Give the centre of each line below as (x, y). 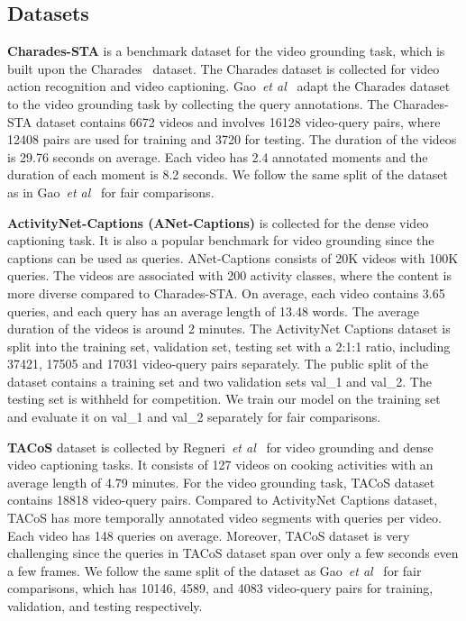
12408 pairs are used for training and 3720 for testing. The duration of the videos (232, 139)
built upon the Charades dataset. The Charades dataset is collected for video (224, 68)
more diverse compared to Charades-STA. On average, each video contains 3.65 (226, 292)
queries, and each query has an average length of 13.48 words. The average (213, 310)
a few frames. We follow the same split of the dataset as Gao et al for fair (215, 570)
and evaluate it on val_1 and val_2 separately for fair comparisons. (194, 417)
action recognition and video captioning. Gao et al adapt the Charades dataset (229, 86)
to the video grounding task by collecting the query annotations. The (198, 103)
